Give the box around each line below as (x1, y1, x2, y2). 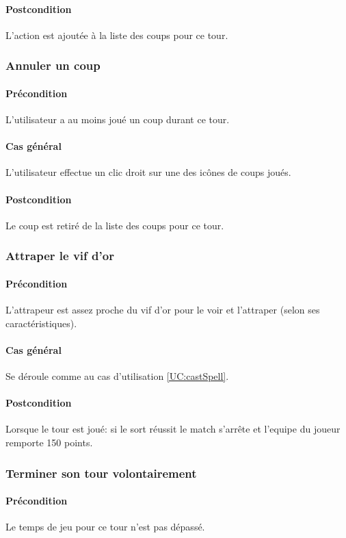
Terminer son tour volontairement (5, 464, 197, 481)
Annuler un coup (5, 57, 101, 74)
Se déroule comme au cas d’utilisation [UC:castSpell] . (5, 369, 229, 383)
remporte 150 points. (5, 435, 93, 450)
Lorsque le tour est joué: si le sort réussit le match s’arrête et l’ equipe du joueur (5, 422, 341, 436)
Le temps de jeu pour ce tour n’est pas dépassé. (5, 520, 205, 534)
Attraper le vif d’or (5, 247, 114, 264)
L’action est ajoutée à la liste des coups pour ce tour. (5, 27, 228, 42)
